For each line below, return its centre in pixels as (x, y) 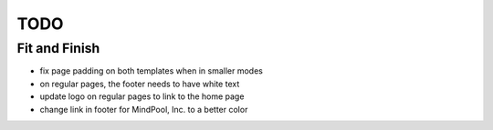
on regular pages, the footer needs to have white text (140, 84)
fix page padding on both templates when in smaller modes (152, 71)
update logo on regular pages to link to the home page (142, 96)
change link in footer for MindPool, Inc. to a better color (144, 109)
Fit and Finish (58, 48)
